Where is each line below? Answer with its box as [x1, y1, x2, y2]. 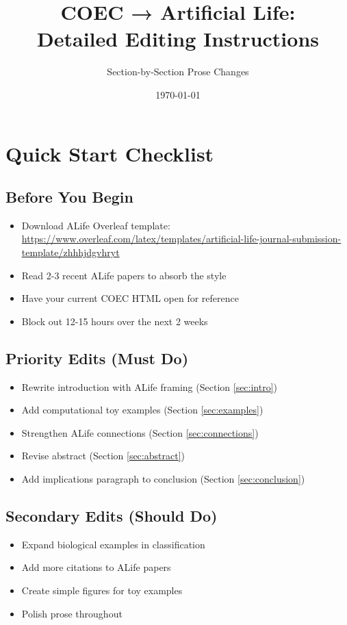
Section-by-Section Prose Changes [107, 64, 249, 79]
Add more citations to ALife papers [21, 560, 171, 574]
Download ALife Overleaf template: [21, 218, 170, 232]
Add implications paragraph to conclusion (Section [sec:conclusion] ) [21, 472, 305, 486]
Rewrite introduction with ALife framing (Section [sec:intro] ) [21, 379, 278, 394]
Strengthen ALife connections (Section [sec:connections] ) [21, 425, 259, 439]
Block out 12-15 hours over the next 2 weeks [21, 314, 208, 328]
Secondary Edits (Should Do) [5, 505, 218, 526]
